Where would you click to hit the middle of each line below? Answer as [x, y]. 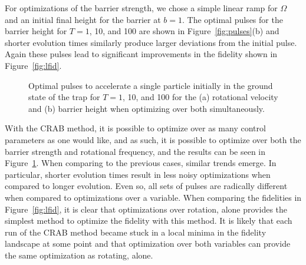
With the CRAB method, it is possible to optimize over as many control [135, 128]
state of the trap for [64, 97]
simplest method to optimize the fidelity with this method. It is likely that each [149, 221]
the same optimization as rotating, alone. [79, 255]
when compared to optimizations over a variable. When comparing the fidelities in [153, 197]
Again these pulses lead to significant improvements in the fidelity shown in [141, 54]
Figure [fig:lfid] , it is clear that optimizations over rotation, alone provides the [146, 209]
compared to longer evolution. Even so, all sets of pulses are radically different [146, 186]
